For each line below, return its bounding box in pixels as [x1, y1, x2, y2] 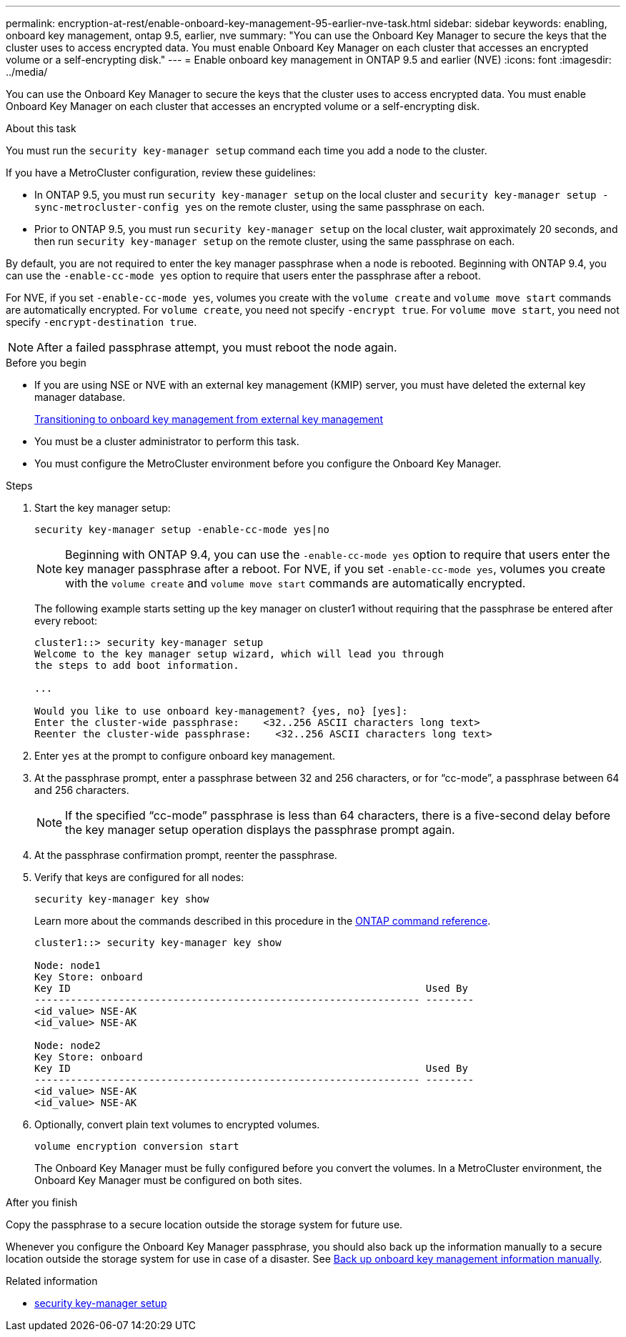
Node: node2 [34, 1040, 101, 1051]
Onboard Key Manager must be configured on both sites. [34, 1174, 302, 1186]
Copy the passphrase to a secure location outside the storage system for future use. [6, 1218, 403, 1231]
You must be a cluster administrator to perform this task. [34, 435, 299, 447]
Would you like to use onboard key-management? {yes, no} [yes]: [34, 705, 408, 717]
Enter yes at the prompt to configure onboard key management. [34, 750, 336, 762]
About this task [6, 122, 76, 134]
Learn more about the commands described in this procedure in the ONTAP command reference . [34, 915, 491, 927]
